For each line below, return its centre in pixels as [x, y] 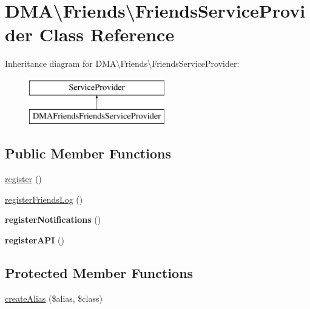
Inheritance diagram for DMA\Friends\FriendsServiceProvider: [122, 63]
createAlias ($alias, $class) [54, 298]
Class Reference [107, 34]
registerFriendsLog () [44, 199]
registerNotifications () [53, 219]
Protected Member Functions [99, 273]
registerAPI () [35, 240]
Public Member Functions [88, 153]
